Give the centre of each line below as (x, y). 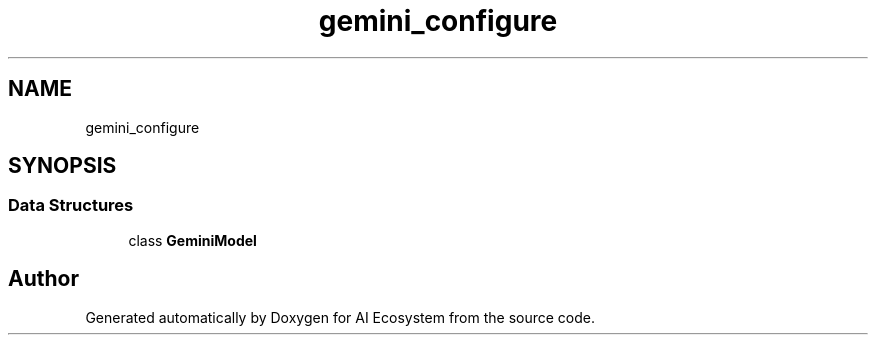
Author (43, 279)
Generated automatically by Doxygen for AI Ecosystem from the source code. (340, 317)
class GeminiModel (192, 240)
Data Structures (71, 205)
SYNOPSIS (62, 166)
